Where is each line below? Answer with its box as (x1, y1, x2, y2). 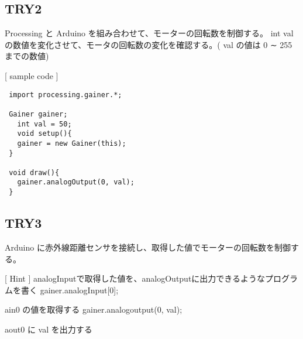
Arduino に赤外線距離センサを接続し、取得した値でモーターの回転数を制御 (5, 241, 291, 253)
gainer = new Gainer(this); (17, 139, 126, 148)
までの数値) (5, 50, 49, 62)
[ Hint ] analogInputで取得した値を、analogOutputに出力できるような (5, 272, 266, 285)
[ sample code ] (5, 69, 58, 81)
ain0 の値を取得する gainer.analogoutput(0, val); (5, 303, 183, 316)
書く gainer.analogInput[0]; (20, 283, 119, 296)
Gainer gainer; (9, 109, 68, 118)
